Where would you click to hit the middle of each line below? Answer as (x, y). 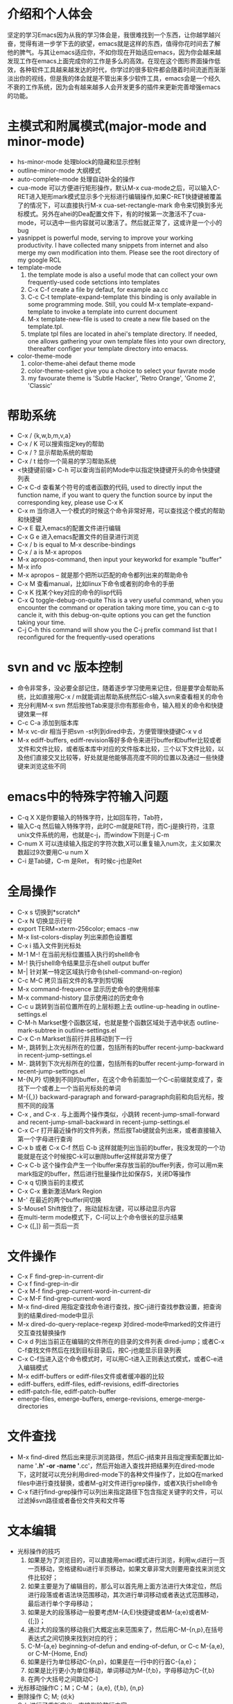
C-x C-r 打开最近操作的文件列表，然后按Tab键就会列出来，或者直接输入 (119, 1130)
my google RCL (39, 260)
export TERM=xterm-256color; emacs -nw (78, 928)
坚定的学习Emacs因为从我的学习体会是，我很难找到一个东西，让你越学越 (111, 35)
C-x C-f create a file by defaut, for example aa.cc (98, 289)
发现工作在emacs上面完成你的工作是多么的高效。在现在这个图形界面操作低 (114, 60)
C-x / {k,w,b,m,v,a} (44, 435)
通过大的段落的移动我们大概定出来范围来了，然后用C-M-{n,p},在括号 (126, 1630)
